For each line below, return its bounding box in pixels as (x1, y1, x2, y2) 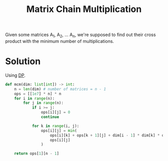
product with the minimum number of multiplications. (5, 38, 114, 44)
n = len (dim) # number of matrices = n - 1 (14, 86, 106, 91)
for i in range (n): (14, 96, 55, 101)
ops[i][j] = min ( (40, 128, 77, 133)
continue (40, 114, 59, 119)
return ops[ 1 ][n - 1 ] (14, 151, 59, 156)
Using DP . (5, 72, 26, 78)
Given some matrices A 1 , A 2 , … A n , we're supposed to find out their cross (5, 31, 156, 38)
